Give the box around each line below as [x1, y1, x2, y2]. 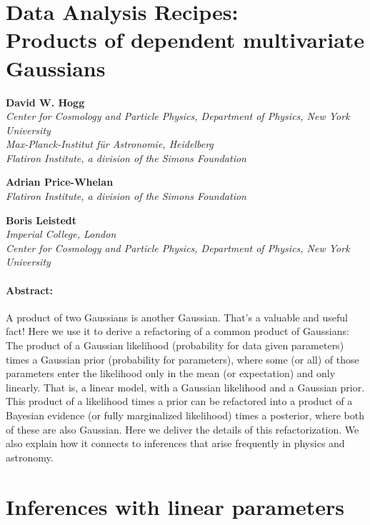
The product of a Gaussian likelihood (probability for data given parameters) [6, 338, 344, 353]
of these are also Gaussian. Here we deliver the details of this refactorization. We [6, 421, 359, 436]
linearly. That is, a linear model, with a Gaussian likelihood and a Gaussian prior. [6, 379, 365, 394]
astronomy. [6, 449, 54, 464]
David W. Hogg [6, 94, 85, 109]
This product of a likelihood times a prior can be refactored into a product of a [6, 394, 353, 409]
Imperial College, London [6, 226, 116, 241]
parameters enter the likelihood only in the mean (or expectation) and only [6, 366, 336, 381]
